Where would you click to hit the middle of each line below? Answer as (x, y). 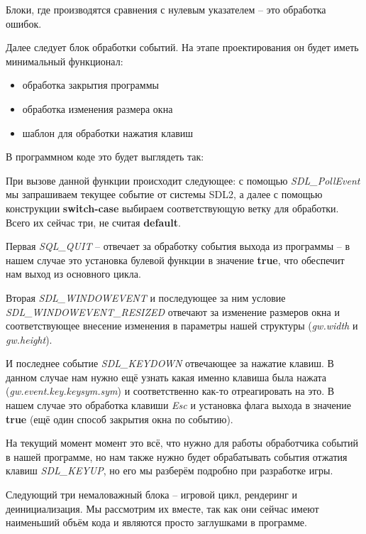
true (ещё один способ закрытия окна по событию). (120, 419)
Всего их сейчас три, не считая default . (93, 222)
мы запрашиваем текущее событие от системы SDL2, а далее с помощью (164, 194)
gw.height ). (29, 339)
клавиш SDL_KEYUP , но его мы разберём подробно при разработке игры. (170, 470)
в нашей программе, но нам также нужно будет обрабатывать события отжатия (177, 456)
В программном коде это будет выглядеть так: (105, 157)
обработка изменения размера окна (98, 108)
